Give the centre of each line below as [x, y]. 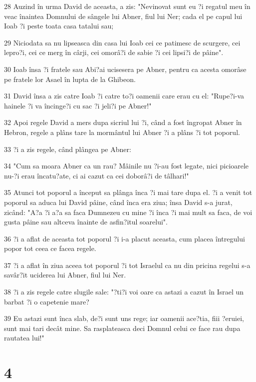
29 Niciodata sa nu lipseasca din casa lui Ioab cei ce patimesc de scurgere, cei [122, 42]
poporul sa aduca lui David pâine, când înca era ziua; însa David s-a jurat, [118, 202]
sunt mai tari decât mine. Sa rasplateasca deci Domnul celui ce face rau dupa [122, 328]
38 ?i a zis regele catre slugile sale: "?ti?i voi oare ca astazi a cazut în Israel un [124, 292]
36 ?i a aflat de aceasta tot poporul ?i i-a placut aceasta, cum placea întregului [125, 238]
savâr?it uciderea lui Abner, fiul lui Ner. [65, 275]
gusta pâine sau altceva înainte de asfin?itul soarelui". [86, 222]
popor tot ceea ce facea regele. [50, 248]
